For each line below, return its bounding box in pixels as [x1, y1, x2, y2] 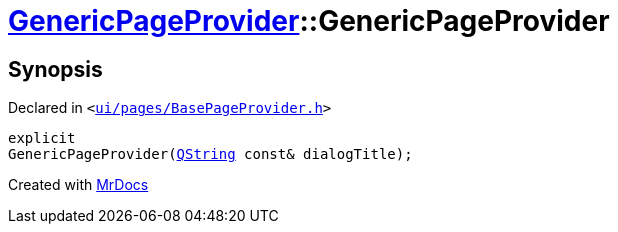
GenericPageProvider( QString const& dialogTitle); [8, 146, 413, 163]
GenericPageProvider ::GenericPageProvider [8, 4, 610, 38]
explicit [8, 130, 76, 147]
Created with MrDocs [8, 176, 149, 194]
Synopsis [8, 56, 103, 82]
